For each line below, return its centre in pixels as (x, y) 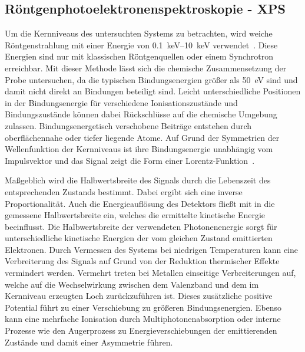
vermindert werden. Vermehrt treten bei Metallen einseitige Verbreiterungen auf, (150, 273)
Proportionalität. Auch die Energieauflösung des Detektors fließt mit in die (140, 203)
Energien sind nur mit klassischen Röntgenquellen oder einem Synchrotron (139, 56)
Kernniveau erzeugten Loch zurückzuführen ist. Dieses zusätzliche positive (139, 296)
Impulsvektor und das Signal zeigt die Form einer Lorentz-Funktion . (130, 160)
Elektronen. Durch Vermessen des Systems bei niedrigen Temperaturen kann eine (152, 249)
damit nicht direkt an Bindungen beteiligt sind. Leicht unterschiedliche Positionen (153, 91)
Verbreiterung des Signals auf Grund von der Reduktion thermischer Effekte (142, 261)
